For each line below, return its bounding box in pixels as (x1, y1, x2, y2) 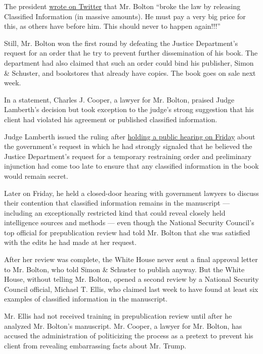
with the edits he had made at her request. (4, 237, 137, 247)
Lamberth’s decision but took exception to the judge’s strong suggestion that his (4, 104, 254, 115)
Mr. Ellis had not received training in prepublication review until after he (4, 311, 232, 321)
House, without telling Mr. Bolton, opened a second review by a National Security (4, 274, 259, 284)
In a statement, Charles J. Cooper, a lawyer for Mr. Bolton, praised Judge (4, 94, 235, 105)
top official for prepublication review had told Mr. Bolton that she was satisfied (4, 227, 250, 237)
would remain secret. (4, 170, 68, 181)
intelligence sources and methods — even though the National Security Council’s (4, 217, 254, 228)
